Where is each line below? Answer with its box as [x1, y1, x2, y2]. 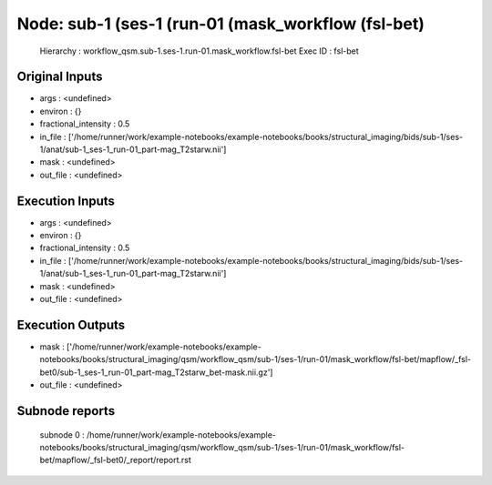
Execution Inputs [16, 193, 116, 208]
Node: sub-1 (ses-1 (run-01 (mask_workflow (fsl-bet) [16, 14, 425, 34]
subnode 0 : [39, 429, 86, 440]
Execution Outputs [16, 317, 126, 332]
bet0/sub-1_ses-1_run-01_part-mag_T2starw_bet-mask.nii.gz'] [39, 367, 273, 378]
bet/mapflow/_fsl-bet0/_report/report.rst [39, 455, 191, 466]
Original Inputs [16, 69, 103, 85]
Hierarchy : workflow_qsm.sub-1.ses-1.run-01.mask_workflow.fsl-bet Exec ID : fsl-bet [39, 45, 359, 56]
